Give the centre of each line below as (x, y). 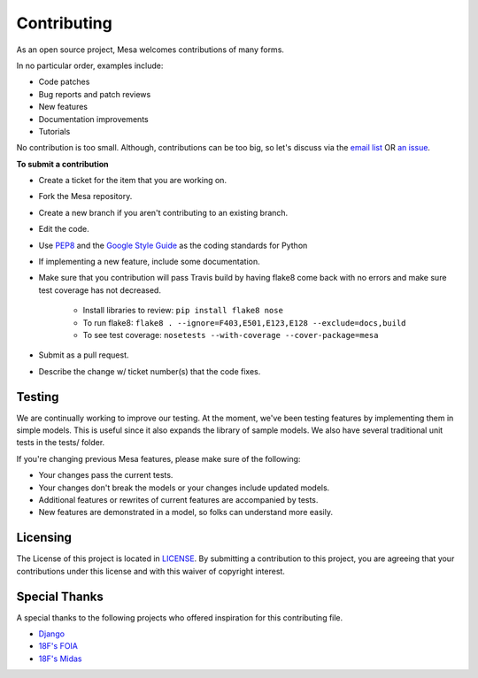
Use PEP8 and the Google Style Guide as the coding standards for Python (173, 245)
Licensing (44, 538)
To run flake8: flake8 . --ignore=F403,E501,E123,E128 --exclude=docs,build (244, 322)
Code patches (64, 82)
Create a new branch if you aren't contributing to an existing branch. (163, 212)
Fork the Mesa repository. (85, 196)
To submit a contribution (62, 164)
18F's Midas (61, 659)
